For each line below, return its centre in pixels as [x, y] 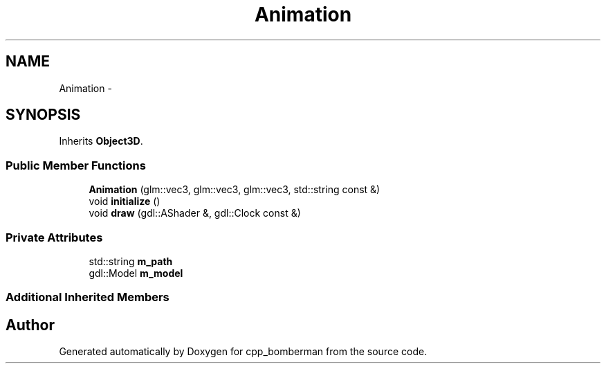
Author [30, 325]
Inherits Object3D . [101, 141]
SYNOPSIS [43, 115]
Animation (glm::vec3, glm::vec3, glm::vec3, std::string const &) [235, 190]
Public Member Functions [76, 165]
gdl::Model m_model [136, 273]
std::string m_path [131, 261]
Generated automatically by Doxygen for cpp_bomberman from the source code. [243, 352]
